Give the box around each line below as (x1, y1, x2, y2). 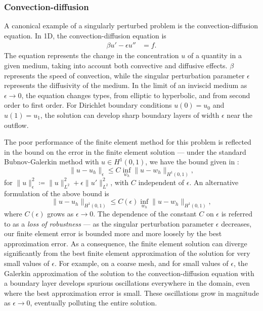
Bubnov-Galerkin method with (4, 156, 99, 167)
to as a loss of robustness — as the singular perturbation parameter (4, 218, 214, 229)
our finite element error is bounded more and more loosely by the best (4, 228, 222, 239)
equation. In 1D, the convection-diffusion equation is (4, 30, 166, 40)
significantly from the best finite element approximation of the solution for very (4, 248, 250, 258)
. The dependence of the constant (93, 208, 197, 219)
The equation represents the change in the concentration (4, 50, 179, 61)
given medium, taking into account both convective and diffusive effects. (4, 60, 228, 71)
